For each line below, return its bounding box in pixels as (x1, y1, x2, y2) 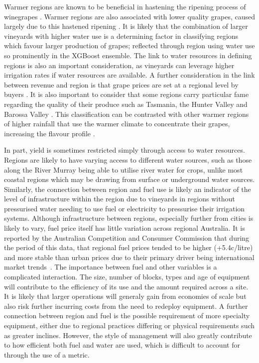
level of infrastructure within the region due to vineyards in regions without (4, 193, 235, 204)
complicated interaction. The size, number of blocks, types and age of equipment (4, 272, 250, 282)
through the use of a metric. (4, 349, 90, 360)
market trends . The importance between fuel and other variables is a (4, 262, 217, 272)
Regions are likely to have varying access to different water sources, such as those (4, 154, 252, 165)
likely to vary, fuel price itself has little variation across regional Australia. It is (4, 223, 245, 233)
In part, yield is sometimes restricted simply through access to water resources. (4, 145, 245, 155)
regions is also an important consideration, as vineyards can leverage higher (4, 60, 235, 70)
